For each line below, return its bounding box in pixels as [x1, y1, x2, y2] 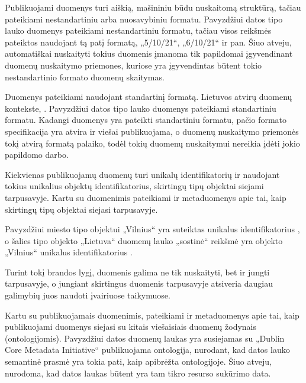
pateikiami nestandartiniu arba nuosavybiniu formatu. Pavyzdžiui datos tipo [5, 12, 283, 25]
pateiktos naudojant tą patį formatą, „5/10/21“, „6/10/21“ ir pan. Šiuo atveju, [5, 35, 292, 48]
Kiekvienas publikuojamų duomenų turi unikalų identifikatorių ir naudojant [5, 168, 280, 180]
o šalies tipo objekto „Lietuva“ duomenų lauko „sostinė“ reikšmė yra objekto [5, 234, 283, 246]
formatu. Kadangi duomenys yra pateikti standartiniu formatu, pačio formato [5, 113, 287, 126]
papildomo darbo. [5, 148, 69, 161]
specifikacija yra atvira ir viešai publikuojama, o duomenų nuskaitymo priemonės [5, 125, 299, 137]
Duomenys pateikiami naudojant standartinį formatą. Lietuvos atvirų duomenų [5, 90, 292, 103]
